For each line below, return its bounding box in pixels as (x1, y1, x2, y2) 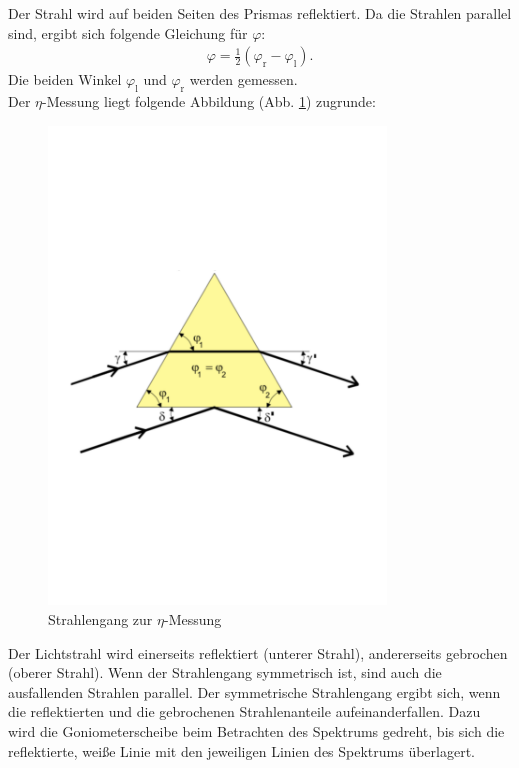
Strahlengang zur (48, 608, 153, 629)
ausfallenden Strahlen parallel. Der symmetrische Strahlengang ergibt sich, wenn (8, 681, 501, 702)
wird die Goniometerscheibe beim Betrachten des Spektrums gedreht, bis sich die (8, 720, 505, 741)
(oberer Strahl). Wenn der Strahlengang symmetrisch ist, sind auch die (8, 662, 442, 683)
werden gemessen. (189, 69, 298, 90)
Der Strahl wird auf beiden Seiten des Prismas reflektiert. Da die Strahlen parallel (8, 3, 512, 23)
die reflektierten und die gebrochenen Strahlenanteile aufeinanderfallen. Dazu (8, 701, 481, 722)
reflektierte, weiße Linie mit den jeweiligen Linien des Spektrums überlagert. (8, 740, 476, 761)
